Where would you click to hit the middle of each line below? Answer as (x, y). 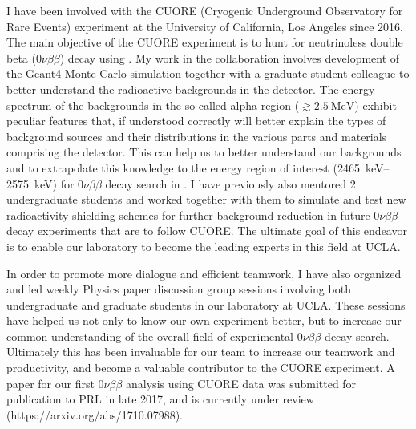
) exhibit (376, 105)
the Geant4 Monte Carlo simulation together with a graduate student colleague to (208, 73)
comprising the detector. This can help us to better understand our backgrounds (204, 152)
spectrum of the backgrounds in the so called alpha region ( (153, 105)
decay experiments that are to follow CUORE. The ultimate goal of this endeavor (207, 231)
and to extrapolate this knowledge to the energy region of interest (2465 (183, 167)
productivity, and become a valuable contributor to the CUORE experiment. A (201, 368)
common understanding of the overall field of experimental (150, 336)
